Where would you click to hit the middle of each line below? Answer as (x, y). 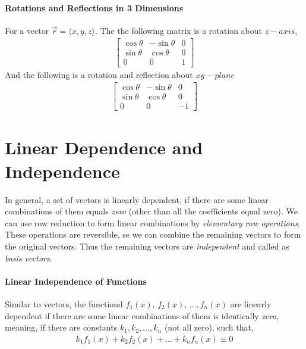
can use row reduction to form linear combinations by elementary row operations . (153, 222)
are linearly (251, 303)
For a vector (27, 30)
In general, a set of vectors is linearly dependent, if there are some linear (137, 199)
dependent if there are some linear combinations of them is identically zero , (142, 315)
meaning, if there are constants (61, 327)
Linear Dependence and (104, 147)
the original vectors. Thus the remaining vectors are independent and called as (147, 246)
